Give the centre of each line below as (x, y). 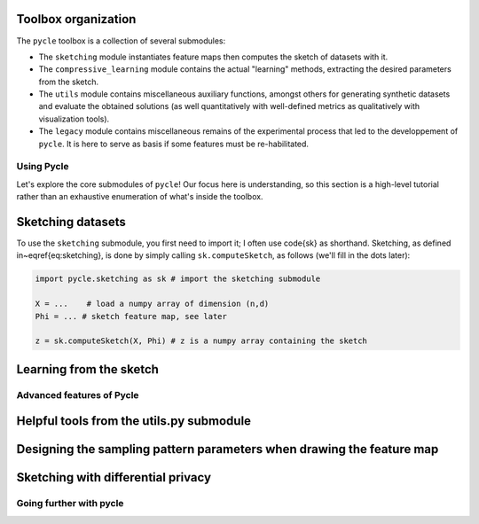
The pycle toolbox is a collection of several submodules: (121, 41)
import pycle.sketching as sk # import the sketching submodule (178, 279)
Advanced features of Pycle (78, 395)
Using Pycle (43, 167)
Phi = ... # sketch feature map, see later (131, 316)
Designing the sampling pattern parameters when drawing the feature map (228, 449)
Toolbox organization (76, 19)
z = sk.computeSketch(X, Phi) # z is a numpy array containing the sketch (201, 341)
